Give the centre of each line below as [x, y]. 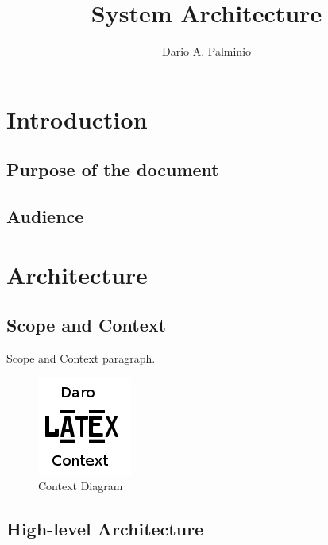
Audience [45, 216]
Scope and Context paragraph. [81, 358]
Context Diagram [81, 486]
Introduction [77, 119]
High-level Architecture [105, 529]
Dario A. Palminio [206, 51]
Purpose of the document [113, 169]
